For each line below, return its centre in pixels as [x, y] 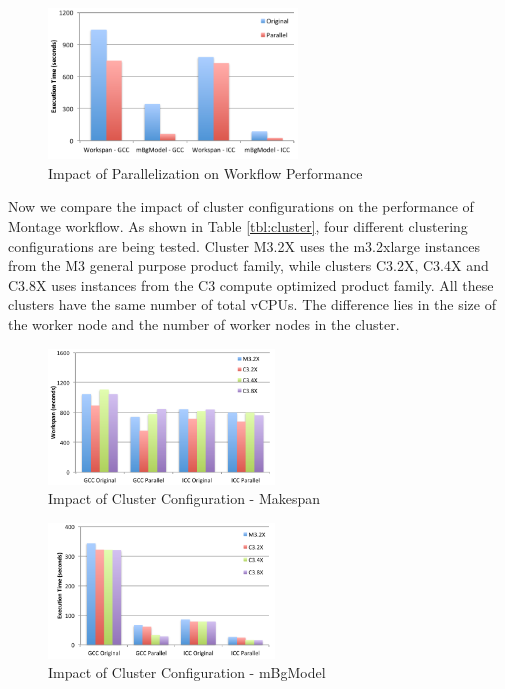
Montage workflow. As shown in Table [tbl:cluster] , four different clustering [238, 225]
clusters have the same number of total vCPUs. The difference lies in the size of [252, 304]
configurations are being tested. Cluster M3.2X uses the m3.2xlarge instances [244, 245]
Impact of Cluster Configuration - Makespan [184, 498]
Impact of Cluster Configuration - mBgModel [187, 672]
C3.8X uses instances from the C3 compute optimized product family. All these [251, 284]
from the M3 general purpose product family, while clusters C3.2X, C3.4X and [248, 265]
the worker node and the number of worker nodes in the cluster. [204, 323]
